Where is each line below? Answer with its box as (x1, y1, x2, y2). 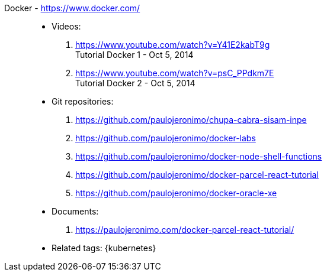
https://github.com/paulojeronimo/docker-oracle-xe (75, 188, 277, 198)
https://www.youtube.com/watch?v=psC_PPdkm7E (75, 68, 274, 78)
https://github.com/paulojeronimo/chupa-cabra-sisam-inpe (75, 115, 307, 125)
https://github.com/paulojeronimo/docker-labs (75, 133, 256, 143)
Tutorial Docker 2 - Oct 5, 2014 (75, 78, 195, 88)
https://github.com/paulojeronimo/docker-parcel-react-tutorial (75, 170, 319, 180)
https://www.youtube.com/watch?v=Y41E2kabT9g (75, 40, 270, 50)
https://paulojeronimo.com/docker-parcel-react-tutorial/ (75, 225, 294, 235)
